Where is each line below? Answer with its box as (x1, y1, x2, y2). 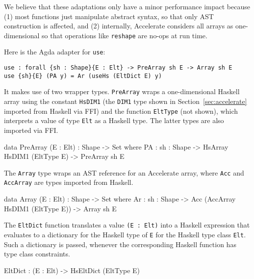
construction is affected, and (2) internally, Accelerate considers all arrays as (4, 21, 233, 31)
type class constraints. (4, 249, 70, 259)
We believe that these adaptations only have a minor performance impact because (4, 1, 250, 11)
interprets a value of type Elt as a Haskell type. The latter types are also (4, 115, 224, 126)
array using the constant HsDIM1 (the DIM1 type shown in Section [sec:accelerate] (4, 96, 247, 106)
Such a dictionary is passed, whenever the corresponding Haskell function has (4, 239, 236, 249)
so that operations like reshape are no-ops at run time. (42, 30, 207, 40)
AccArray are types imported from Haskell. (4, 177, 133, 187)
